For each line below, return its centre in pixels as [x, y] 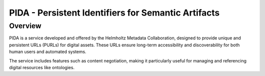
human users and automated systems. [48, 52]
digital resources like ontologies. [42, 67]
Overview [25, 26]
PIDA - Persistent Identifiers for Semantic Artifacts [114, 13]
